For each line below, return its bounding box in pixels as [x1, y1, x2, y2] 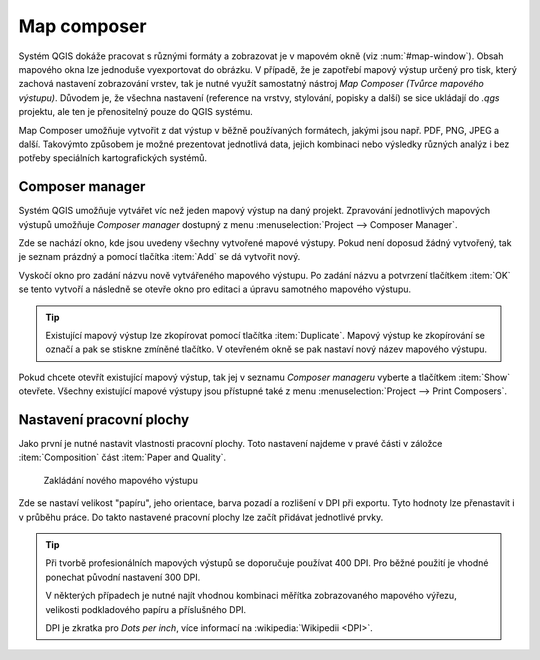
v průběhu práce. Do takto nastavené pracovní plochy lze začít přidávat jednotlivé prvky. [18, 511, 384, 523]
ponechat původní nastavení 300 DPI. [45, 571, 201, 583]
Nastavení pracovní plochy [18, 411, 190, 428]
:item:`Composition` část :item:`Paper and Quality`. [18, 451, 227, 464]
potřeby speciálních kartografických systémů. [18, 152, 207, 164]
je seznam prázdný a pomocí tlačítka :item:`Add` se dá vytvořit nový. [18, 251, 301, 263]
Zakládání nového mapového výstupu [43, 474, 199, 486]
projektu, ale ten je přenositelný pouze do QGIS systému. [18, 106, 254, 118]
